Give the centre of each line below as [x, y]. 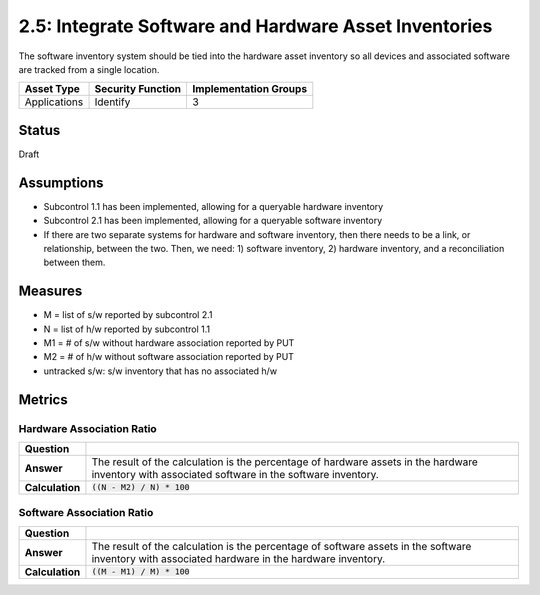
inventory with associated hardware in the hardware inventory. [238, 558]
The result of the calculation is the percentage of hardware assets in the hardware [285, 462]
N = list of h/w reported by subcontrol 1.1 [126, 329]
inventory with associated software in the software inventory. [235, 474]
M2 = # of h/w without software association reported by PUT [169, 357]
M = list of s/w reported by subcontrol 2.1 [128, 315]
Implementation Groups [250, 89]
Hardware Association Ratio [87, 428]
